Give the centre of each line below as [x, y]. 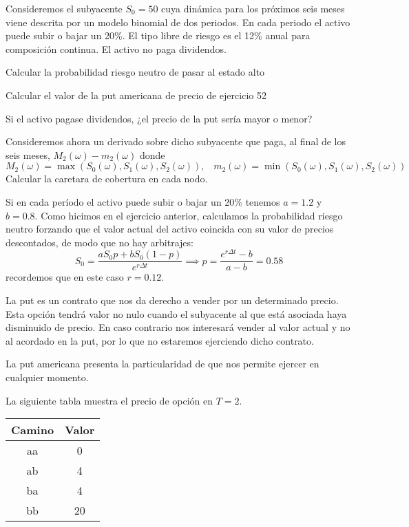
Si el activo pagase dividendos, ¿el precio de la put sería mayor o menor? [159, 118]
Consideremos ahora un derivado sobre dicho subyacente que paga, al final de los [176, 141]
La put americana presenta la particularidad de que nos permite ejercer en [162, 364]
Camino [33, 430]
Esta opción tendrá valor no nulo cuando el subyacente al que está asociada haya [176, 313]
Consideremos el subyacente [64, 8]
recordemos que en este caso [65, 277]
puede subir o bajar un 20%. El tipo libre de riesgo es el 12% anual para [158, 35]
